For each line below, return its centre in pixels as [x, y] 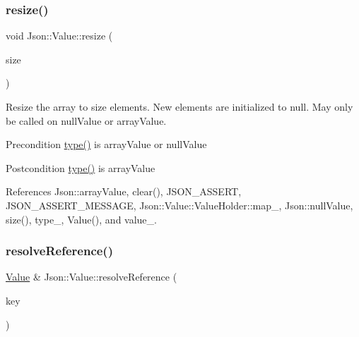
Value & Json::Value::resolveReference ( [92, 277]
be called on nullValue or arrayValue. [86, 120]
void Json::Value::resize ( [59, 36]
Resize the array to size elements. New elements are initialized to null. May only [179, 106]
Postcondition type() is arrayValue [81, 167]
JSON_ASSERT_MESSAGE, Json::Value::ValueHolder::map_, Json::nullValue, [179, 205]
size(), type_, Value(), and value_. [81, 219]
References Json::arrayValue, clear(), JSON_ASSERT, [124, 191]
